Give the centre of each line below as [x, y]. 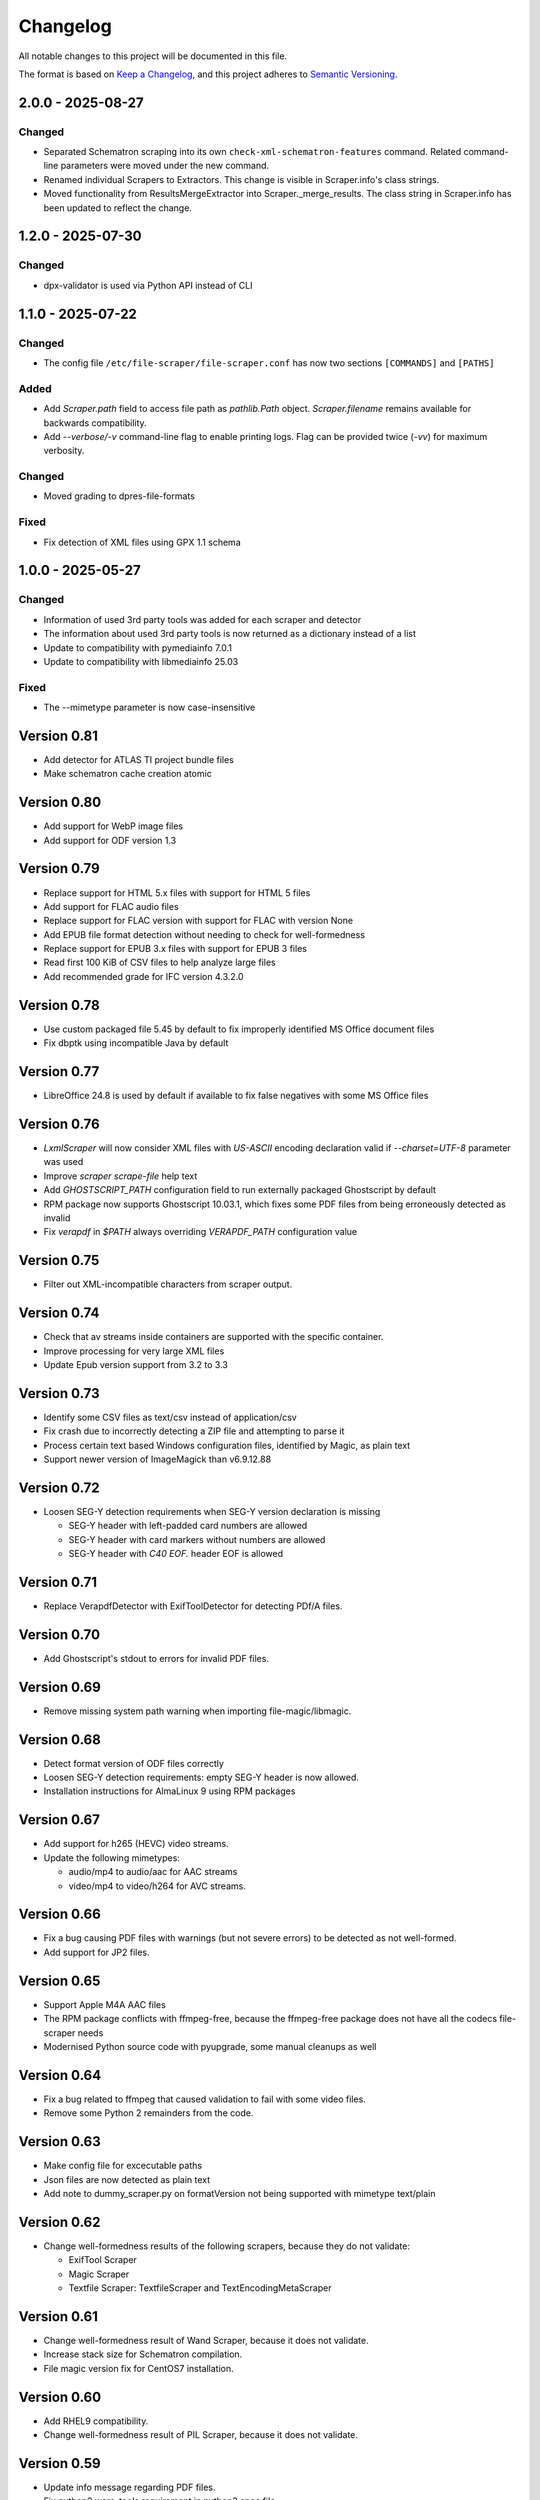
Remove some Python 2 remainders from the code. [148, 2113]
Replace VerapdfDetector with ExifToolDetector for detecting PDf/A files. [193, 1606]
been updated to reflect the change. [117, 207]
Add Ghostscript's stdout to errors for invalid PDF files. [156, 1658]
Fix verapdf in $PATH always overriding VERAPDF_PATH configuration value [200, 1232]
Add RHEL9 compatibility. [96, 2421]
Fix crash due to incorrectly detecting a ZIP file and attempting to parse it [194, 1431]
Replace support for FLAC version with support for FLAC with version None [198, 921]
